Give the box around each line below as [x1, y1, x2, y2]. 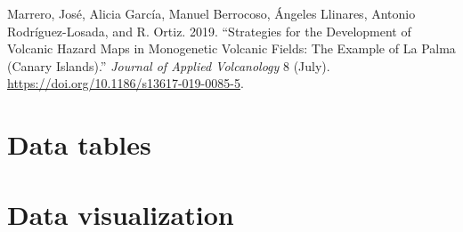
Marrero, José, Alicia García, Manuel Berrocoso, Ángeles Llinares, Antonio [7, 4, 416, 22]
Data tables [7, 126, 151, 163]
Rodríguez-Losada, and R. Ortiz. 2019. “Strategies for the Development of [7, 21, 411, 40]
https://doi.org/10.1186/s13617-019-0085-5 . [7, 74, 244, 92]
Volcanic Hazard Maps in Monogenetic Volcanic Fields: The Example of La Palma [7, 39, 456, 58]
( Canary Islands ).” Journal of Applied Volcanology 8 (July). [7, 56, 330, 75]
